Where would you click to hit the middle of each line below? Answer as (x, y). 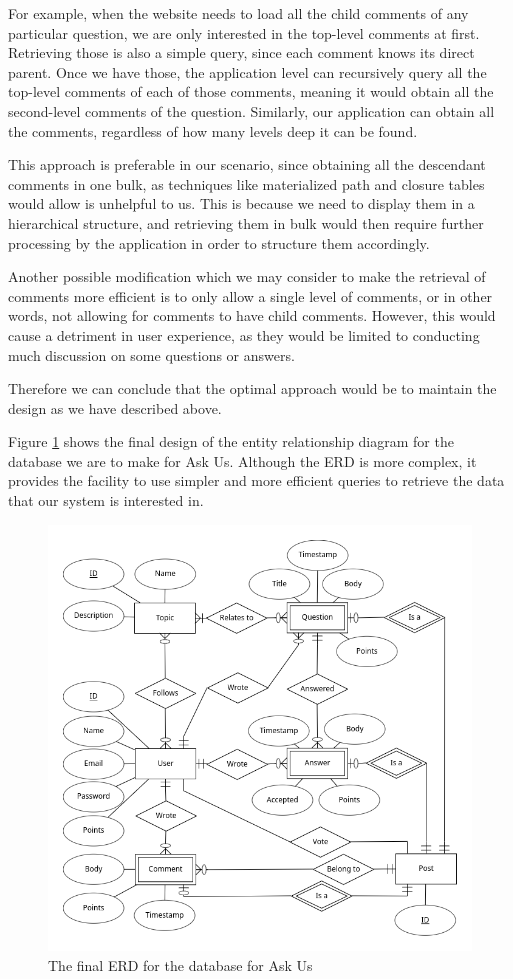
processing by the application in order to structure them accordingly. (219, 242)
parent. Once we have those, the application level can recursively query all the (247, 71)
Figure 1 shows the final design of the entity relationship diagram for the (231, 441)
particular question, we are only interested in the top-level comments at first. (244, 32)
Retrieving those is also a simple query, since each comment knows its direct (241, 52)
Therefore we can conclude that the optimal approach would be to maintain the (252, 388)
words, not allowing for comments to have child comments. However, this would (252, 315)
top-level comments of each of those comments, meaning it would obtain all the (251, 91)
